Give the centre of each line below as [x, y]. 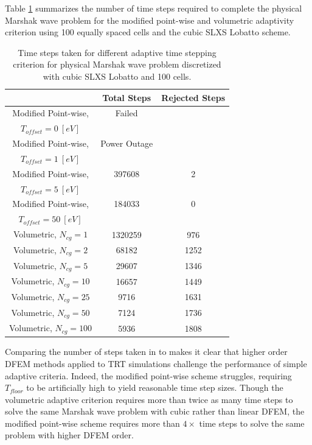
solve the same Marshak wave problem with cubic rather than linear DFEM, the [155, 411]
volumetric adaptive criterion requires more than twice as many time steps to [149, 399]
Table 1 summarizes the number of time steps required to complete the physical [154, 8]
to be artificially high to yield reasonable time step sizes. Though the [155, 387]
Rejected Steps [193, 97]
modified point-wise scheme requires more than [92, 423]
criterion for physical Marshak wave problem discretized [117, 64]
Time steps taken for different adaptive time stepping [117, 52]
